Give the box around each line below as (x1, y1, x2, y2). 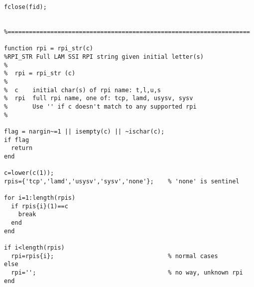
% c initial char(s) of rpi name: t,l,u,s (4, 86, 161, 94)
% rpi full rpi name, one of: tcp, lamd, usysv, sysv (4, 95, 193, 102)
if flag (4, 136, 29, 143)
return (11, 144, 33, 152)
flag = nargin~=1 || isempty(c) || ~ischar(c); (4, 128, 165, 135)
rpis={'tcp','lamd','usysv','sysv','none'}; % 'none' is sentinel (4, 177, 240, 185)
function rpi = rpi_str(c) (4, 45, 93, 52)
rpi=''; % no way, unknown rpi (11, 269, 243, 276)
